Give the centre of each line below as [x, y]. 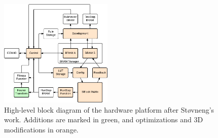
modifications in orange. [41, 129]
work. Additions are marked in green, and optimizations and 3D [104, 119]
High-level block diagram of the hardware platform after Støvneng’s [109, 109]
